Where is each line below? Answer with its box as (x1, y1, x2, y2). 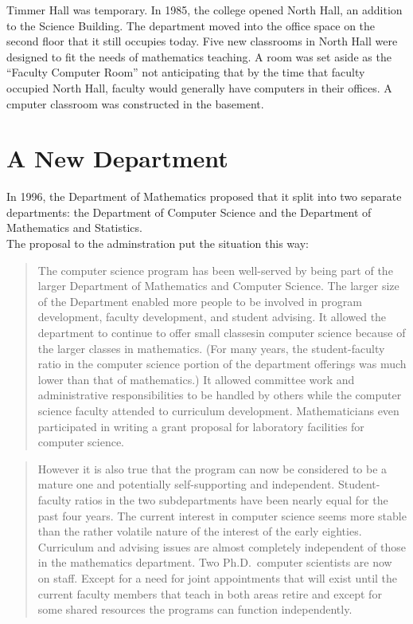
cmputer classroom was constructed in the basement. (6, 95, 264, 112)
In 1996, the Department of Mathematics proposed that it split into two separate (6, 188, 402, 205)
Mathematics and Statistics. (6, 219, 142, 236)
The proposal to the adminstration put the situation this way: (6, 235, 309, 252)
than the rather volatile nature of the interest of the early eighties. (37, 523, 362, 540)
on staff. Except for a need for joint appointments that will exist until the (37, 569, 398, 586)
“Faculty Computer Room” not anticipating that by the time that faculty (6, 64, 365, 80)
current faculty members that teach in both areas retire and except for (37, 585, 382, 602)
